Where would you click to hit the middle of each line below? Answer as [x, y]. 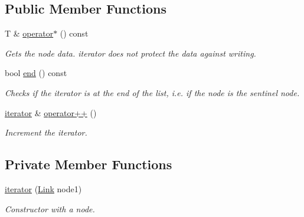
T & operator [29, 33]
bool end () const [36, 73]
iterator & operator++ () [51, 112]
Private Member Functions [89, 164]
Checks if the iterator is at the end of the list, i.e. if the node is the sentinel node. [152, 92]
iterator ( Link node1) [43, 188]
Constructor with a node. [50, 208]
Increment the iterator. [46, 132]
